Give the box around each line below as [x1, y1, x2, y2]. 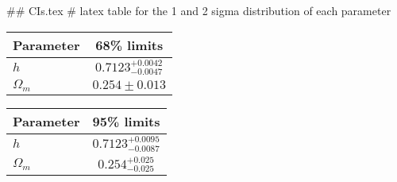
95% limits [92, 112, 160, 131]
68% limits [95, 35, 164, 54]
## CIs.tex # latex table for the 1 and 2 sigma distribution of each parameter [6, 2, 391, 18]
